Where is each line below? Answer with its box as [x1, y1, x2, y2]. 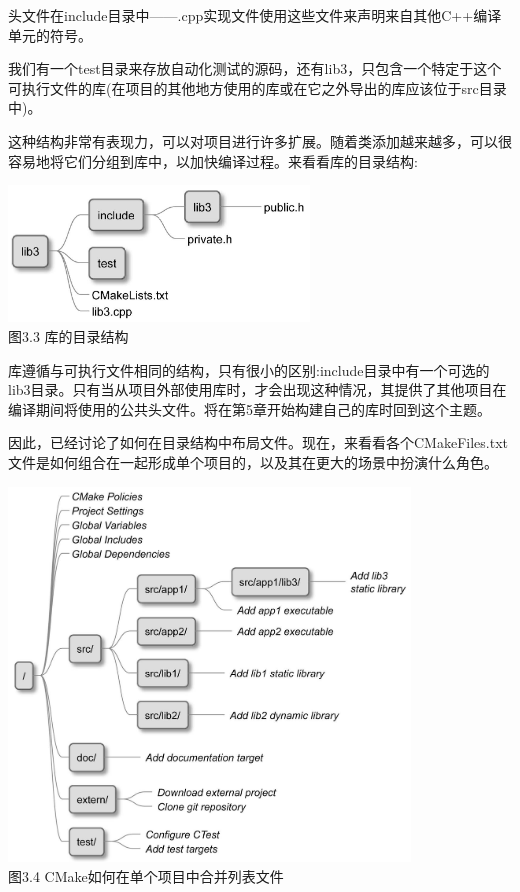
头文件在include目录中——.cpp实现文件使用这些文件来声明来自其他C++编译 [8, 5, 502, 25]
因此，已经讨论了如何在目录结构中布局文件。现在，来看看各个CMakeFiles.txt [8, 432, 508, 453]
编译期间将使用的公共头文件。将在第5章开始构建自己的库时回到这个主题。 [8, 398, 491, 419]
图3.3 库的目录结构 [8, 325, 129, 346]
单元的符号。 [8, 24, 92, 45]
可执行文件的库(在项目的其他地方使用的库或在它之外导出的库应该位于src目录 [8, 77, 507, 98]
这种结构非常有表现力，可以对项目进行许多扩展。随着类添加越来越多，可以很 [8, 130, 512, 151]
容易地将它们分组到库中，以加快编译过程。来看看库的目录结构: [8, 150, 418, 171]
